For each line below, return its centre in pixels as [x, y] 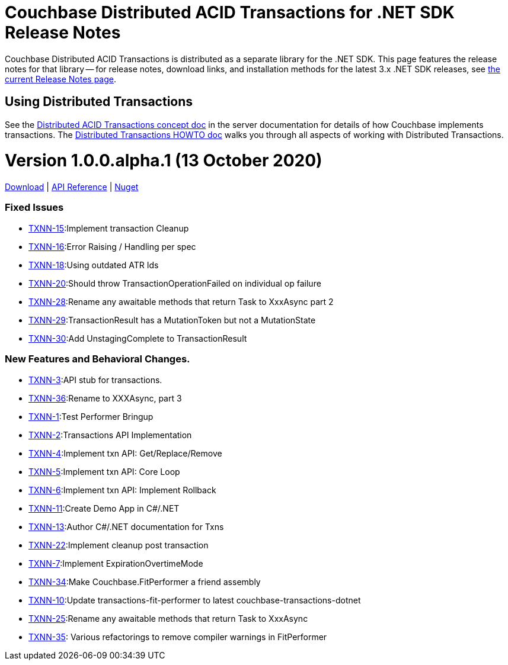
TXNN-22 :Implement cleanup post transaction [119, 545]
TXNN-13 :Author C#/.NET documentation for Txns [126, 526]
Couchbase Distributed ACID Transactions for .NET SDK [230, 12]
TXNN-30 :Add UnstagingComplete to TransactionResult [138, 338]
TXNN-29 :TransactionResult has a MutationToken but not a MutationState [172, 320]
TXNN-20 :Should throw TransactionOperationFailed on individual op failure [175, 283]
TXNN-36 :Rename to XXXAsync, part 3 [105, 398]
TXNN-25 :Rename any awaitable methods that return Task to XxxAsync [168, 618]
